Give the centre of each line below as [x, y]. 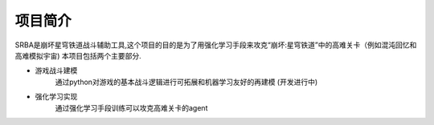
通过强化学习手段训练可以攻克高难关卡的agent [131, 107]
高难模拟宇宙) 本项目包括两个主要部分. [78, 55]
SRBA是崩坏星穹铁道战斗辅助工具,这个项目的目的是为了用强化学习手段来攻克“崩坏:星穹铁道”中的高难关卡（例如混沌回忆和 [216, 45]
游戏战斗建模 [56, 71]
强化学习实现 [56, 97]
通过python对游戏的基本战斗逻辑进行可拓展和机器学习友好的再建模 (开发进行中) [186, 82]
